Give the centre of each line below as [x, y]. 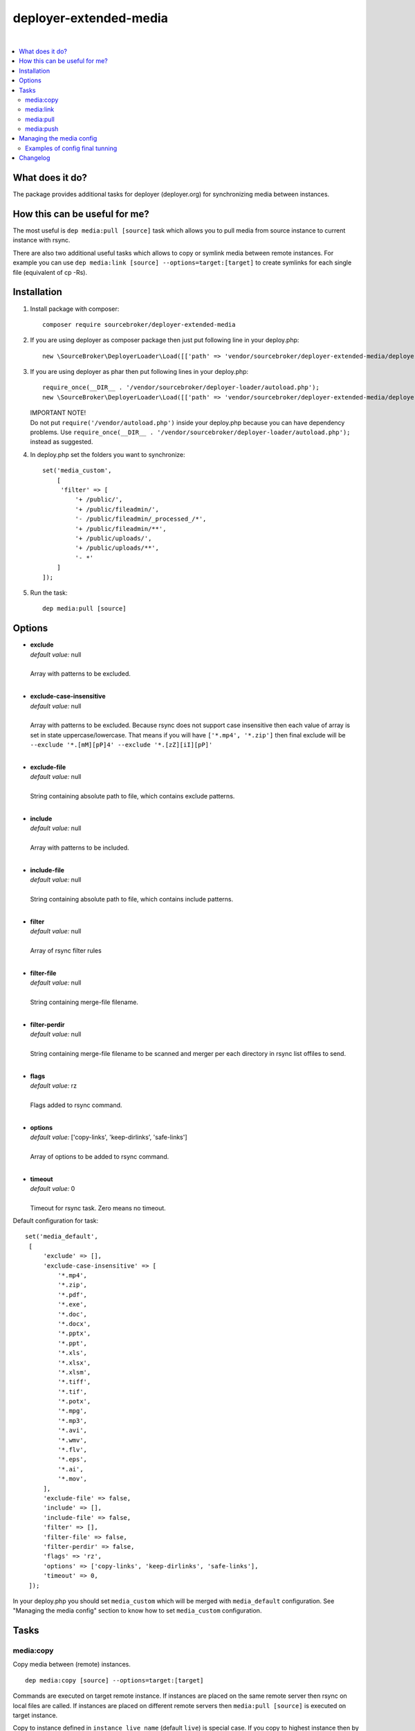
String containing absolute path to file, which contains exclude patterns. [132, 796]
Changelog [35, 158]
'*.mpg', [73, 1411]
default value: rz [54, 1085]
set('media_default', [62, 1237]
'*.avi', [73, 1430]
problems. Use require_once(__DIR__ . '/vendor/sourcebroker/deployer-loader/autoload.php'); [190, 432]
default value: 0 [53, 1188]
